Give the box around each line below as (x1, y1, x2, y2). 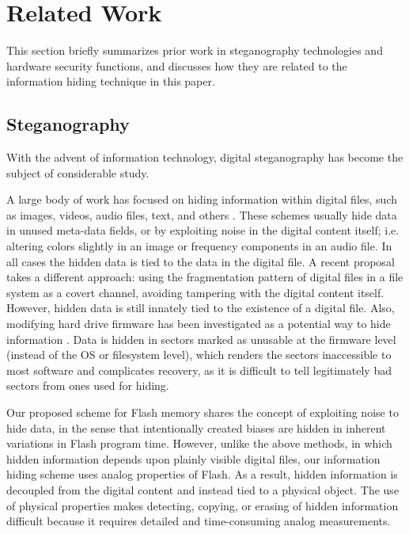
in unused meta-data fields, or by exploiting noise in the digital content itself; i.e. (6, 222, 400, 238)
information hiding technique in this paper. (6, 73, 215, 90)
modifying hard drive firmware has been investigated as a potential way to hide (6, 315, 391, 332)
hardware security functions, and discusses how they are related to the (6, 57, 347, 74)
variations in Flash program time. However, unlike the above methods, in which (6, 435, 392, 452)
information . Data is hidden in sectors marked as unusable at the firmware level (6, 330, 396, 347)
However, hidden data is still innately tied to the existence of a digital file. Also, (6, 299, 395, 316)
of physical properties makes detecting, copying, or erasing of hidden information (6, 497, 399, 513)
